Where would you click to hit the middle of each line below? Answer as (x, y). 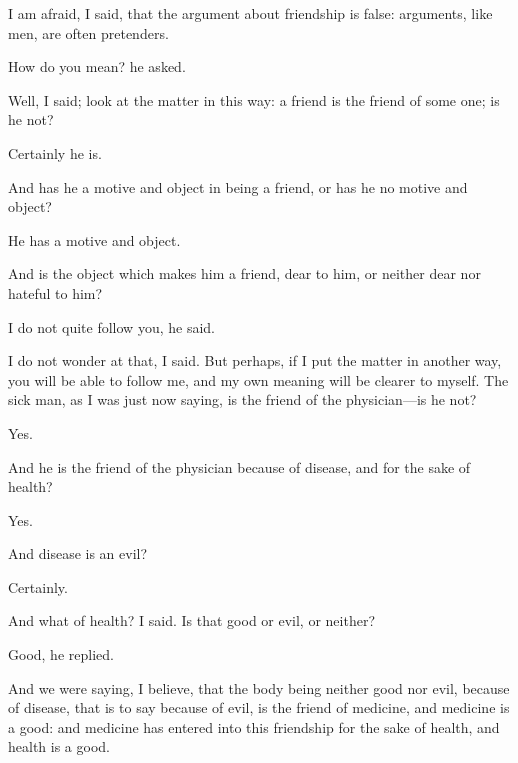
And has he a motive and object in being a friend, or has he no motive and (238, 186)
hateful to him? (55, 292)
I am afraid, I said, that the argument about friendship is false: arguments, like (250, 13)
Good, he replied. (61, 654)
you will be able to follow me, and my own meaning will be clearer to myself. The (258, 379)
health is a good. (59, 746)
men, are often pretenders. (88, 32)
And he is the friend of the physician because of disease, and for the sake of (239, 466)
